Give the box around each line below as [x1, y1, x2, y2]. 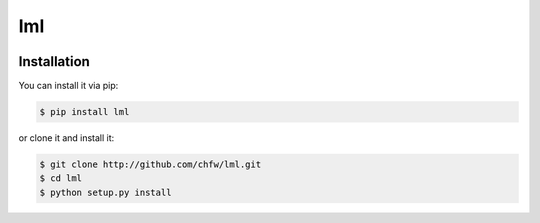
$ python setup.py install [39, 186, 172, 198]
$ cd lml [39, 173, 83, 184]
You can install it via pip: [18, 80, 119, 92]
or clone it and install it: [18, 132, 115, 144]
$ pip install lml [39, 106, 130, 118]
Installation [18, 53, 90, 70]
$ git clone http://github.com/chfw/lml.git [39, 159, 262, 170]
